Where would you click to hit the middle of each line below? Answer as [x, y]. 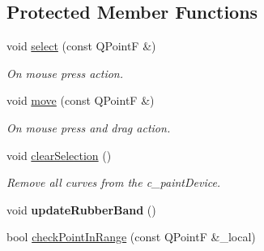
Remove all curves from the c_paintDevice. [114, 182]
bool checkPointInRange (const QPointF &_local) [131, 237]
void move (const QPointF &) [81, 100]
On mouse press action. [65, 73]
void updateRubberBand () [81, 209]
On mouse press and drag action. [89, 127]
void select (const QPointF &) [81, 46]
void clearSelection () [59, 155]
